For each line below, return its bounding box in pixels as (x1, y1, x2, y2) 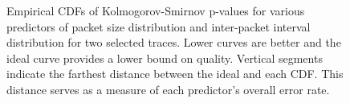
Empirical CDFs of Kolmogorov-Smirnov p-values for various (6, 2, 305, 19)
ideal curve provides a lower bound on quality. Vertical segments (6, 49, 323, 66)
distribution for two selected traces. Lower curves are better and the (6, 34, 341, 51)
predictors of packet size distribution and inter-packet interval (6, 18, 311, 35)
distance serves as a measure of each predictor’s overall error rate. (6, 80, 330, 97)
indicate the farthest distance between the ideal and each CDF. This (6, 65, 344, 82)
